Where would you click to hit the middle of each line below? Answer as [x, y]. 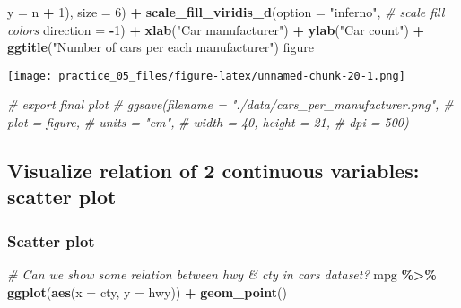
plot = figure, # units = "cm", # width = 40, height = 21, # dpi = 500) [208, 122]
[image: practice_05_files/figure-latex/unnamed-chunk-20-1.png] [206, 76]
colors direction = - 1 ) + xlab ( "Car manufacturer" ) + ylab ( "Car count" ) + [216, 29]
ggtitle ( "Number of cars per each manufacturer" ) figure [161, 47]
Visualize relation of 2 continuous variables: [213, 171]
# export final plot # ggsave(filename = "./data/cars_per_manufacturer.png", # [230, 104]
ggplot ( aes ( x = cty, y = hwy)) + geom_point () [147, 291]
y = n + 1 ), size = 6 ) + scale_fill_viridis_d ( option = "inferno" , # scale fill [226, 12]
